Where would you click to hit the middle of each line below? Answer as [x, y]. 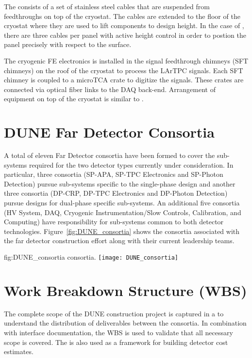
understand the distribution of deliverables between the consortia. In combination [125, 323]
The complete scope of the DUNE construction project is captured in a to [114, 313]
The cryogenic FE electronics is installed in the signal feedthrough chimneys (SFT [126, 60]
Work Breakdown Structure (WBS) [126, 290]
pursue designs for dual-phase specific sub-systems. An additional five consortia [122, 203]
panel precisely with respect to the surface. [68, 44]
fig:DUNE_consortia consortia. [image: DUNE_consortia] [91, 257]
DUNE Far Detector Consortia [109, 132]
